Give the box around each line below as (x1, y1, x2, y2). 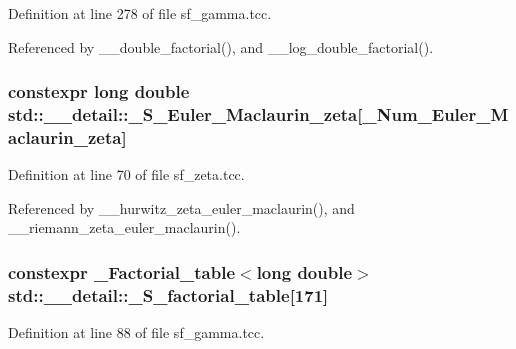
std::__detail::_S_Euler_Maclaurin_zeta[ (8, 102, 363, 127)
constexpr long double (8, 79, 190, 104)
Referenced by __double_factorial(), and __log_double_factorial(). (8, 36, 434, 57)
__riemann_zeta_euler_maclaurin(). (8, 217, 241, 238)
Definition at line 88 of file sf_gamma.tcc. (8, 322, 265, 343)
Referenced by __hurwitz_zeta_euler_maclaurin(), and (8, 197, 355, 218)
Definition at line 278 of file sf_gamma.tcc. (8, 3, 272, 23)
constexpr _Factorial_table (8, 259, 236, 284)
